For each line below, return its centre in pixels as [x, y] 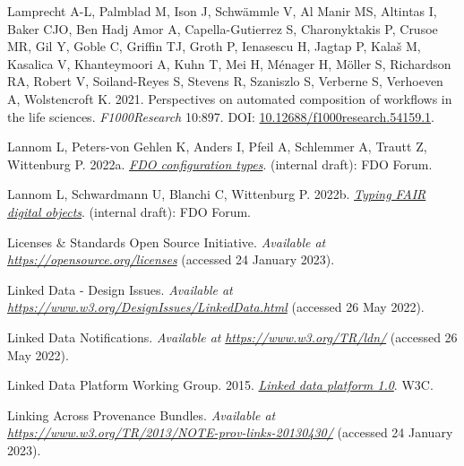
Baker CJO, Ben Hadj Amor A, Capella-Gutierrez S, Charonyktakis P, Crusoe [223, 28]
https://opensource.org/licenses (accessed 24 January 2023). [171, 259]
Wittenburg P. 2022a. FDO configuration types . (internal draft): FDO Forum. [220, 164]
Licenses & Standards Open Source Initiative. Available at [167, 242]
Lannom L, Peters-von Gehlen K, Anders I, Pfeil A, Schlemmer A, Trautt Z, [217, 147]
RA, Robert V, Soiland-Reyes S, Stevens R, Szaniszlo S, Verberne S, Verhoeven [225, 81]
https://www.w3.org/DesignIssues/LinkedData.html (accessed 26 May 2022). [216, 307]
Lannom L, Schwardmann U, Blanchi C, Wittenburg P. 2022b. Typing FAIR [217, 194]
